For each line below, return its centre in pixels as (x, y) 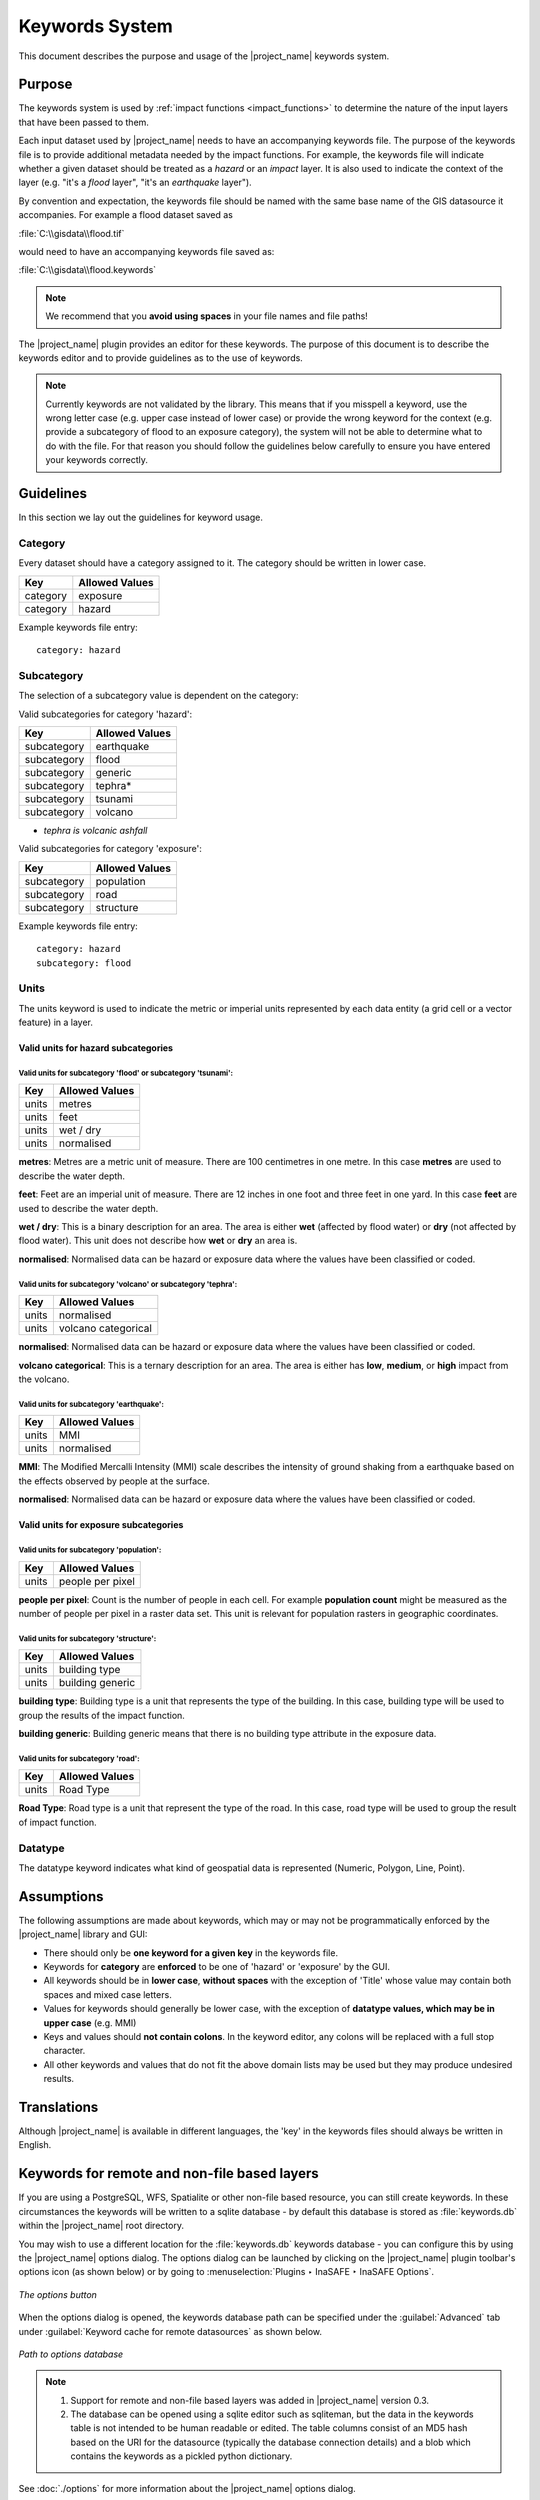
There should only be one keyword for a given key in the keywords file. (191, 1952)
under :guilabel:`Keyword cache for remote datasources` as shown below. (170, 2331)
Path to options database (71, 2354)
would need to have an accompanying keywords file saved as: (146, 251)
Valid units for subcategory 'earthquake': (91, 1404)
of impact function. (57, 1822)
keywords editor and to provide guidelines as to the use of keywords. (161, 357)
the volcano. (44, 1379)
